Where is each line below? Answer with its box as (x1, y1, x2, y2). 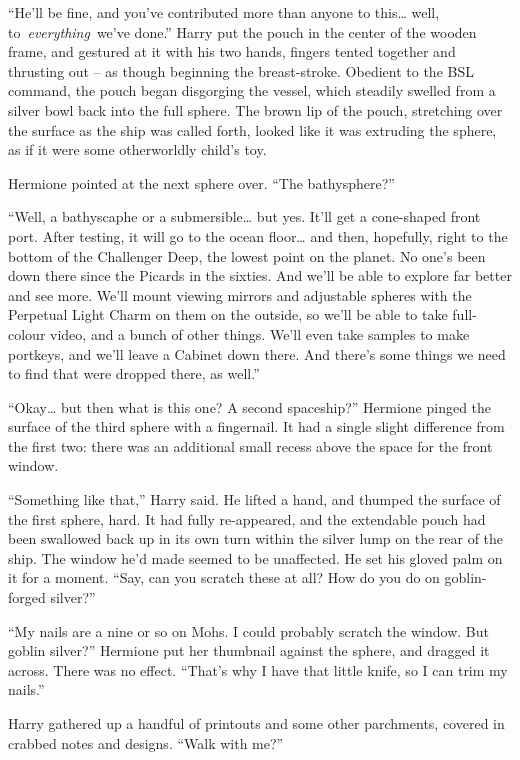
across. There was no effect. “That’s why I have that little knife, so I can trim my (8, 659, 508, 680)
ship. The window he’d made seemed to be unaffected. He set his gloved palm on (8, 547, 503, 568)
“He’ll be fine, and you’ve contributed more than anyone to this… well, (8, 2, 440, 22)
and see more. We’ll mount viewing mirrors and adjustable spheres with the (8, 284, 472, 305)
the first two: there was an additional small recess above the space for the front (8, 435, 493, 456)
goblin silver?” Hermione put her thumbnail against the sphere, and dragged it (8, 640, 490, 661)
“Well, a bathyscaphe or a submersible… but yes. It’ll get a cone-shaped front (8, 206, 481, 227)
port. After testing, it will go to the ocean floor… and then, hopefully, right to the (8, 225, 508, 246)
